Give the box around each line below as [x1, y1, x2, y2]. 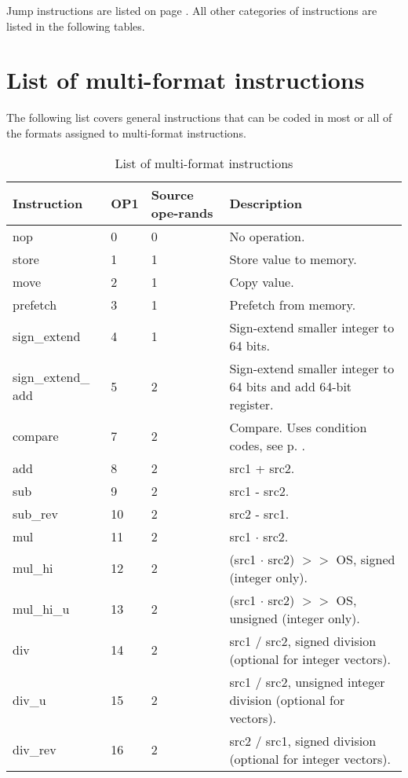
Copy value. [229, 272, 294, 291]
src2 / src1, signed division [229, 731, 377, 750]
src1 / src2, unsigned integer [229, 672, 385, 691]
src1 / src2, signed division [229, 631, 377, 650]
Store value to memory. [229, 249, 357, 268]
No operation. [229, 226, 305, 245]
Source [151, 185, 194, 204]
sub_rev [13, 504, 58, 523]
